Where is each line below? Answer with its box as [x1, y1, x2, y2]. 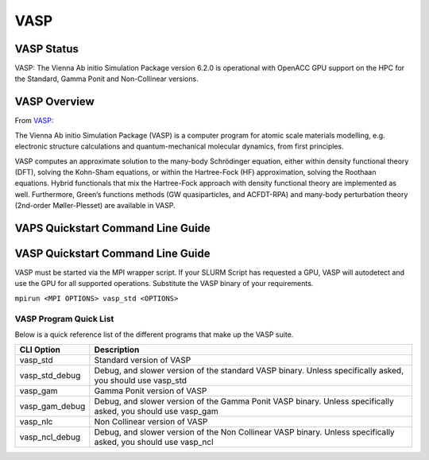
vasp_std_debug [19, 370, 81, 381]
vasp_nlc [19, 416, 53, 427]
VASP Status [14, 42, 79, 56]
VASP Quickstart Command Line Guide [14, 246, 211, 260]
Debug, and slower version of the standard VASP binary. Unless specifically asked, [94, 365, 404, 377]
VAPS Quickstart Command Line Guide [14, 221, 211, 234]
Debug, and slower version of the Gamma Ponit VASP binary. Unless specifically [94, 396, 394, 407]
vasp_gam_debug [19, 401, 86, 412]
